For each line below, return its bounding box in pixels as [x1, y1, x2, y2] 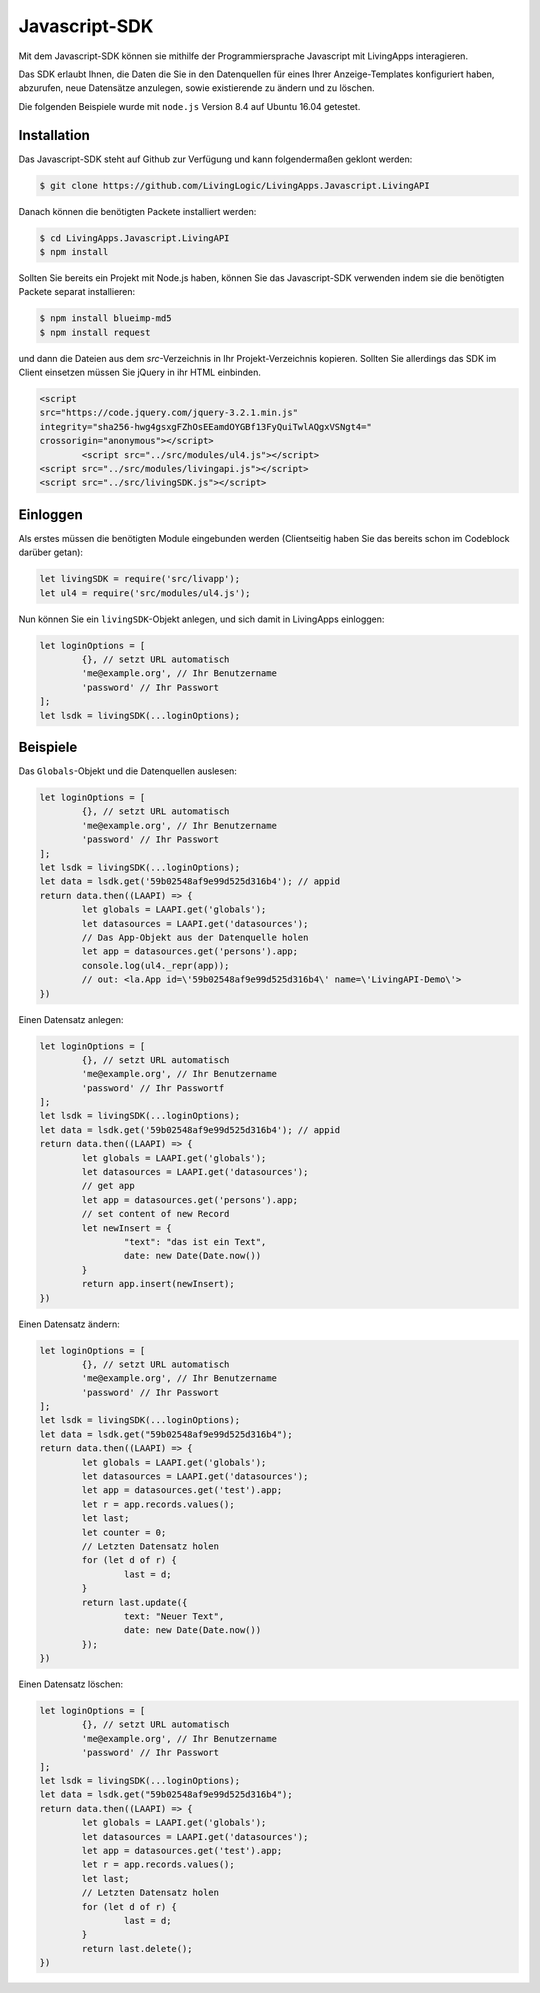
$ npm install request [39, 326, 151, 338]
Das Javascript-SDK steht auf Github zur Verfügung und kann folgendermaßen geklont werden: [18, 153, 413, 165]
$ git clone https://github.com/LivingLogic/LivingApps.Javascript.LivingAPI [39, 180, 430, 191]
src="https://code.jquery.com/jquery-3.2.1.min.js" [39, 407, 299, 419]
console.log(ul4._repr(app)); [81, 960, 230, 971]
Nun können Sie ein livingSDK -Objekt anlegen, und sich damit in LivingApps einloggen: [18, 613, 385, 625]
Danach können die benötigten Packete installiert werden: [18, 205, 257, 217]
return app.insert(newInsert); [81, 1278, 235, 1290]
